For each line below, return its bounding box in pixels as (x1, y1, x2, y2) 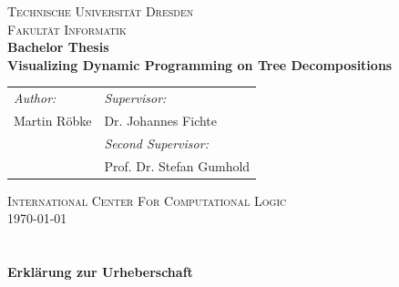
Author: (14, 88, 56, 108)
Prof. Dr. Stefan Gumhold (104, 156, 251, 175)
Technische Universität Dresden (7, 2, 194, 20)
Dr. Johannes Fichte (104, 110, 218, 129)
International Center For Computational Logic (7, 190, 287, 210)
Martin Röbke (14, 110, 92, 129)
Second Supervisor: (104, 133, 209, 152)
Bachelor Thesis (7, 37, 109, 56)
